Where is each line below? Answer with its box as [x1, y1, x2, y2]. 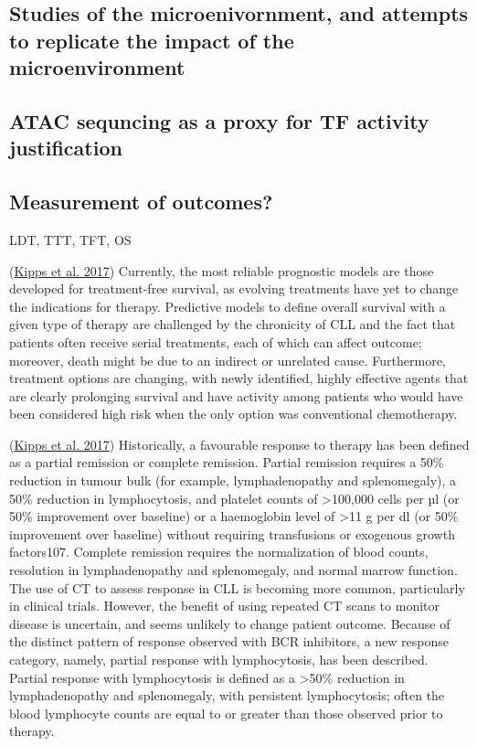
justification [9, 133, 122, 162]
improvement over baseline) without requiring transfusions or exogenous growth [9, 524, 455, 543]
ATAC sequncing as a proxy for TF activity [9, 106, 429, 134]
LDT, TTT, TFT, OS [9, 229, 132, 249]
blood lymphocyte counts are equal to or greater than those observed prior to [9, 703, 443, 722]
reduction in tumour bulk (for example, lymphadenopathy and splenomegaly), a [9, 471, 457, 490]
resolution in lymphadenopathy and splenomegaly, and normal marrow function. [9, 560, 458, 580]
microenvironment [9, 53, 185, 81]
